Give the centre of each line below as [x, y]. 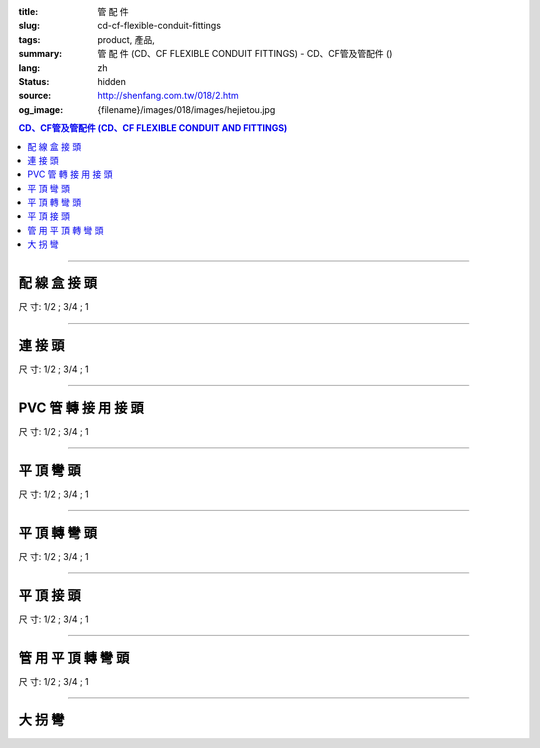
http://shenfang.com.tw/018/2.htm [168, 96]
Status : [34, 81]
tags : [29, 39]
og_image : [41, 109]
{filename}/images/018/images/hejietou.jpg [186, 109]
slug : [29, 26]
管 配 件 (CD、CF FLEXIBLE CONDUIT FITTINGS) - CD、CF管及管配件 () [245, 54]
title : [28, 11]
